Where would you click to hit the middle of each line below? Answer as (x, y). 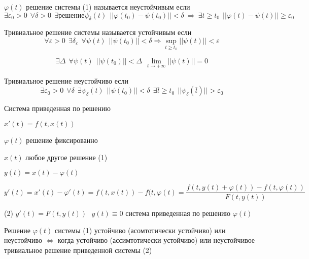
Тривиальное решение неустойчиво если (66, 80)
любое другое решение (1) (66, 157)
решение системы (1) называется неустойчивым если (108, 7)
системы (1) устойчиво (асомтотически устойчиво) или (140, 230)
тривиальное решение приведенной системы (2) (78, 250)
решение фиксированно (62, 140)
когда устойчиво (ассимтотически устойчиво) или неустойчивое (157, 240)
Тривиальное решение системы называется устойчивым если (98, 32)
